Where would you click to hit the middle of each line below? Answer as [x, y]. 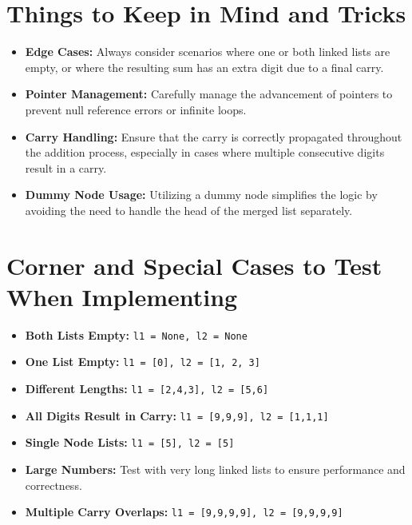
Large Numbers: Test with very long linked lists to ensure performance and [215, 469]
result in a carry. [66, 167]
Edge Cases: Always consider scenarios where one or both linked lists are [208, 52]
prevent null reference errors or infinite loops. [136, 109]
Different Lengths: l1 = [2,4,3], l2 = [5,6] [147, 389]
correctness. [53, 485]
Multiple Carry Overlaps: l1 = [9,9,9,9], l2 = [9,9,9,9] [184, 512]
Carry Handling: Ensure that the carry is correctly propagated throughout [214, 136]
